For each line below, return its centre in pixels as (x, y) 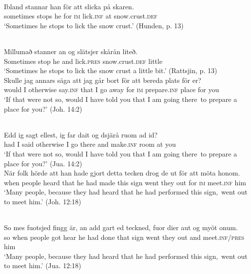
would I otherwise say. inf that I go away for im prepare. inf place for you (112, 89)
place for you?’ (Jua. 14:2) (43, 163)
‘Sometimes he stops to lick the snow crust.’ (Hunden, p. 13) (94, 25)
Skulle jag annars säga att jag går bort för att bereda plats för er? (103, 80)
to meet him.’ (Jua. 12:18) (43, 265)
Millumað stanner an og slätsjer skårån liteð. (71, 51)
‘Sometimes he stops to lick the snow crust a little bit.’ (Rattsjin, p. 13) (111, 70)
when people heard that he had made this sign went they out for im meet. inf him (125, 182)
